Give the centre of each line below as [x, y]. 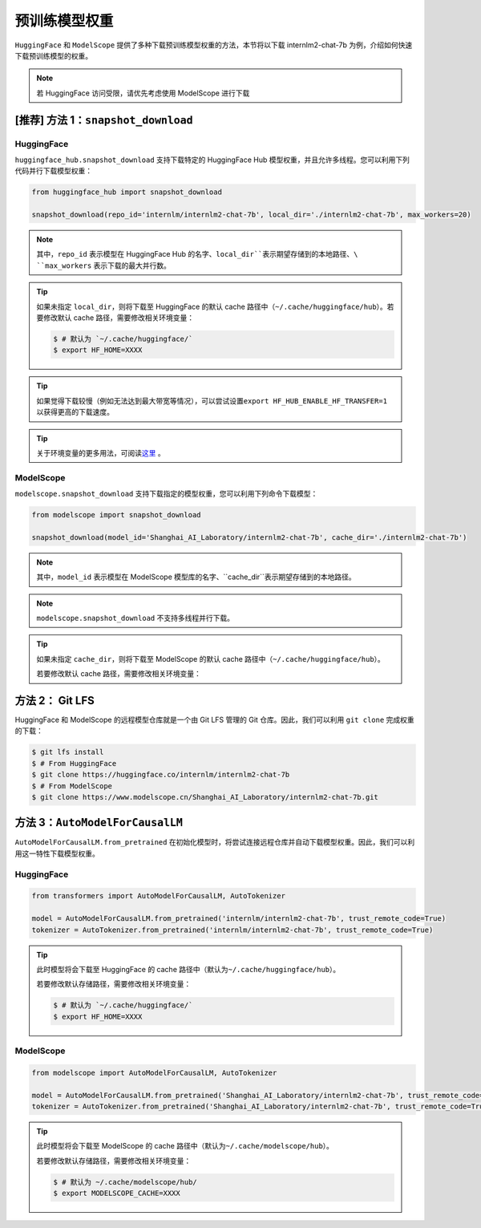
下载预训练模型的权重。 [53, 55]
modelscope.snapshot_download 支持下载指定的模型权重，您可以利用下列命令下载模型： [166, 494]
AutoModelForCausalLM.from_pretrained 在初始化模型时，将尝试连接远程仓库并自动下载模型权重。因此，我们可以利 [215, 842]
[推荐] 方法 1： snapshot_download [104, 120]
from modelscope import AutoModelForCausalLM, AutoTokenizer [154, 1072]
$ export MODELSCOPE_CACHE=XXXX [117, 1194]
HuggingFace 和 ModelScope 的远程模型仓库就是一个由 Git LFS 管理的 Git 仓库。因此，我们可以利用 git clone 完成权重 [214, 720]
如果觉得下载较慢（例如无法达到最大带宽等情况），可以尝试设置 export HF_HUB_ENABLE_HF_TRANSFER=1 [212, 400]
